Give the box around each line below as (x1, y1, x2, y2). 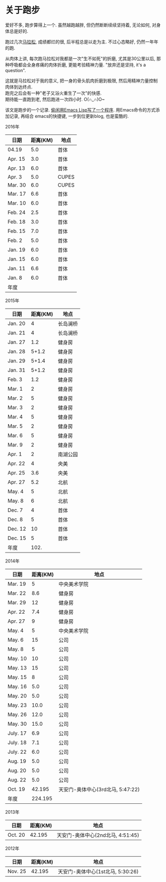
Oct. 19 (7, 785, 25, 792)
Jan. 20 (7, 320, 26, 327)
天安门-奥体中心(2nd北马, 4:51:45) (56, 832, 140, 839)
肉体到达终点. (5, 84, 33, 90)
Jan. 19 (7, 246, 26, 253)
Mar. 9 (7, 441, 23, 448)
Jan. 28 (7, 348, 26, 355)
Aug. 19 (7, 758, 26, 765)
